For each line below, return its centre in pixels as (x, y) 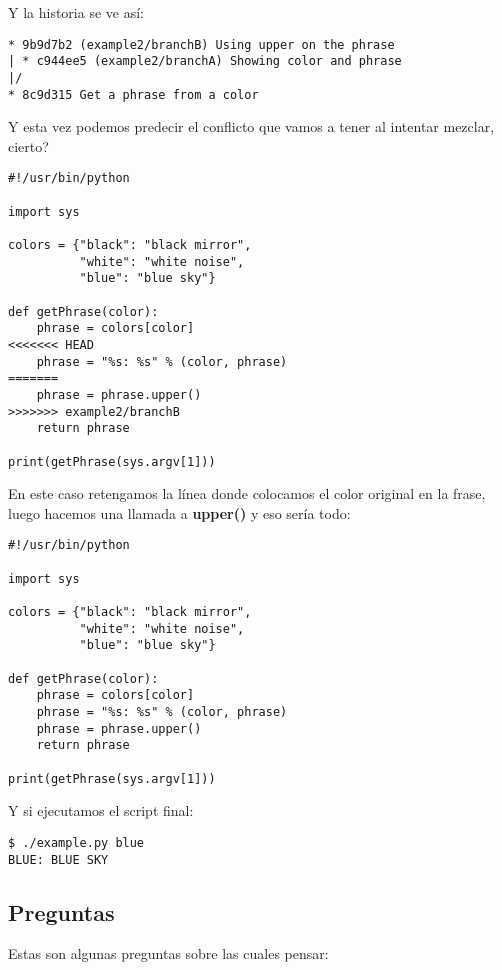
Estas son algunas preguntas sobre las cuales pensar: (168, 953)
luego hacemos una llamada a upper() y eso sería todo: (179, 512)
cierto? (28, 145)
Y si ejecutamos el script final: (101, 810)
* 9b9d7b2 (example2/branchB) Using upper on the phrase (201, 44)
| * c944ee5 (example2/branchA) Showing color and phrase (205, 61)
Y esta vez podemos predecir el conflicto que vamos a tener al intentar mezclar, (251, 126)
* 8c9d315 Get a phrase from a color (133, 94)
